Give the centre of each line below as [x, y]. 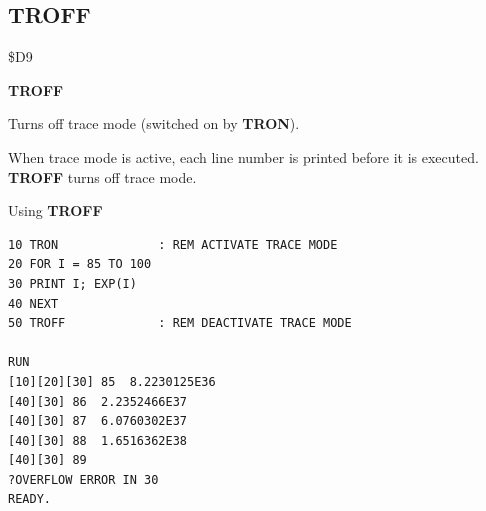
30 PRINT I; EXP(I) [72, 283]
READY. [29, 499]
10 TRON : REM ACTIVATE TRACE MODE [173, 244]
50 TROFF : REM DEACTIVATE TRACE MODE [180, 323]
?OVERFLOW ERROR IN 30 [83, 479]
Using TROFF [55, 210]
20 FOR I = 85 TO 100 [80, 264]
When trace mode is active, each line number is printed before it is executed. [243, 156]
